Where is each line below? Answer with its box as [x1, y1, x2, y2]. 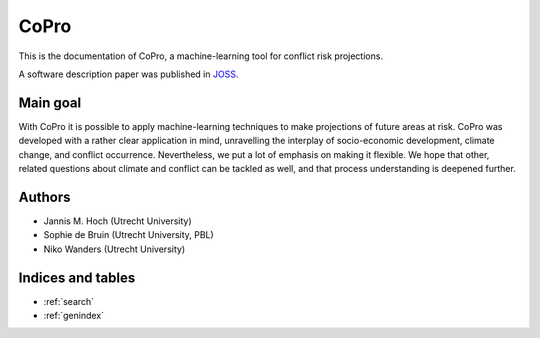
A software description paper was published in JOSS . [18, 68, 239, 80]
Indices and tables [18, 269, 136, 286]
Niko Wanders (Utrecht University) [43, 243, 186, 255]
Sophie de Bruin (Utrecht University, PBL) [43, 229, 214, 241]
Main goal [18, 94, 82, 111]
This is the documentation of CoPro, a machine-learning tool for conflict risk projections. [18, 50, 384, 62]
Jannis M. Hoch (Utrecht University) [43, 215, 192, 227]
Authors [18, 188, 71, 205]
